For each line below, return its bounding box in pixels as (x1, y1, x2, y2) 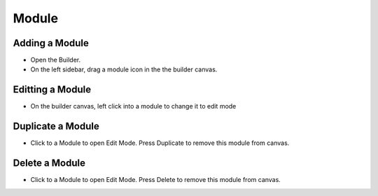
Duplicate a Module (13, 120, 99, 132)
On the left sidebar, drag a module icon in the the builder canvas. (30, 65, 218, 73)
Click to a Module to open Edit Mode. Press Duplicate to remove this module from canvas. (30, 139, 290, 147)
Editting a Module (13, 84, 91, 96)
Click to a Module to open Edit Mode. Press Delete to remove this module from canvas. (30, 176, 281, 184)
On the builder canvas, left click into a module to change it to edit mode (30, 102, 237, 111)
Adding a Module (13, 37, 89, 49)
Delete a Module (13, 157, 85, 169)
